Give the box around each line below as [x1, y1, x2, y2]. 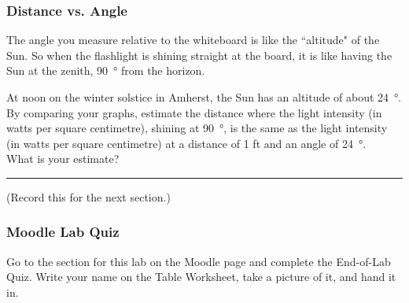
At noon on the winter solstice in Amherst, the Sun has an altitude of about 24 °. [6, 89, 402, 105]
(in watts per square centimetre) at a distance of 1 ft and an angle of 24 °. [6, 135, 367, 151]
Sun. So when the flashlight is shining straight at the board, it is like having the [6, 46, 392, 63]
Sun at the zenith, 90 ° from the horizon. [6, 62, 205, 79]
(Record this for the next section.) [6, 188, 171, 205]
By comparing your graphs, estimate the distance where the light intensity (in [6, 104, 382, 120]
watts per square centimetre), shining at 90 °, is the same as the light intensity [6, 120, 388, 136]
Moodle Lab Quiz [6, 222, 120, 242]
